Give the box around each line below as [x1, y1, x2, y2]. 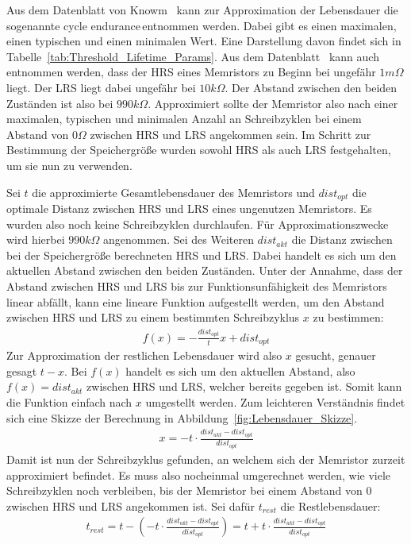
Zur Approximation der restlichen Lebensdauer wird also [6, 347, 282, 364]
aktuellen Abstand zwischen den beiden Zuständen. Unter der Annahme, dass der [6, 262, 403, 279]
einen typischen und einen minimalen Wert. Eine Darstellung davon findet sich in [6, 33, 401, 49]
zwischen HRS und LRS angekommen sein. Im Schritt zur [90, 125, 371, 142]
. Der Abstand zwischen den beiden [225, 79, 398, 95]
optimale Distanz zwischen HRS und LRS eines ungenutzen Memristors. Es [6, 199, 372, 216]
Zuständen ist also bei [6, 95, 113, 111]
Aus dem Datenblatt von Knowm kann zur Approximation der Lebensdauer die [6, 2, 398, 17]
